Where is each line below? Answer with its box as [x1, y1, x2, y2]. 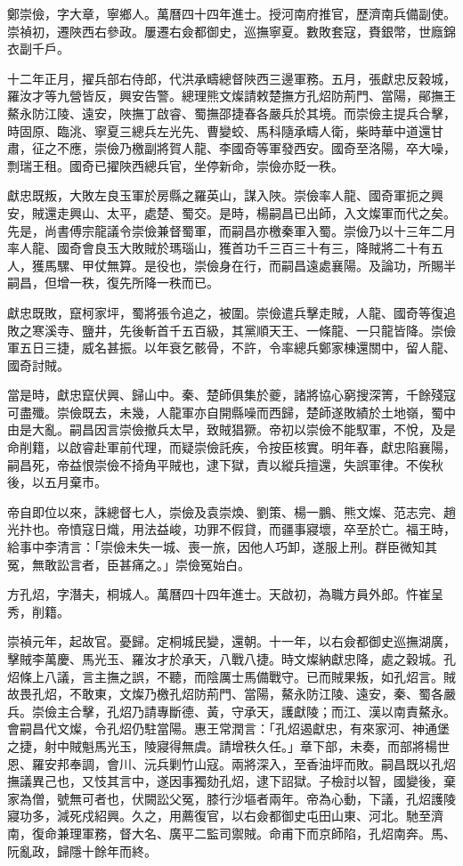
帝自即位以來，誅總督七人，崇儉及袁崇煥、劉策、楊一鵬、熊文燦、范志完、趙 [7, 502, 456, 521]
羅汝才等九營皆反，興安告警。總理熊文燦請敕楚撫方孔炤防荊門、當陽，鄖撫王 [7, 86, 456, 105]
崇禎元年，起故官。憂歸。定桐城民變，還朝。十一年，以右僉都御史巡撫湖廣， [7, 632, 456, 651]
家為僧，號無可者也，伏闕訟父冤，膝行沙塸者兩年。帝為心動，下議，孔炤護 [7, 789, 443, 807]
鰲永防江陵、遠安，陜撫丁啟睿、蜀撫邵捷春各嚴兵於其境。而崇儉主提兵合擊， [7, 103, 456, 122]
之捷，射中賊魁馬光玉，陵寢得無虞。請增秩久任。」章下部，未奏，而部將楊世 [7, 736, 450, 755]
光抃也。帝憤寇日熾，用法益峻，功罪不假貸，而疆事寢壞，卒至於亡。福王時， [7, 520, 456, 538]
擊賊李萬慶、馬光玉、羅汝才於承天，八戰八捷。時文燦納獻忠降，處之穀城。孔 [7, 650, 456, 668]
